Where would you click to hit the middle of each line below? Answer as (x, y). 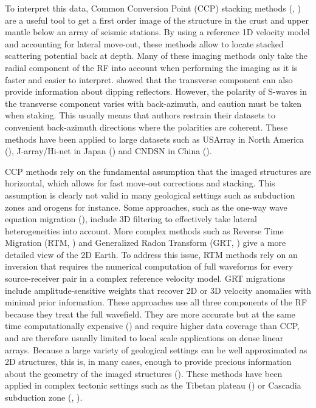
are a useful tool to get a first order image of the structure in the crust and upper (157, 20)
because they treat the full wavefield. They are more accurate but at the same (150, 314)
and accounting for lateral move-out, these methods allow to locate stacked (144, 43)
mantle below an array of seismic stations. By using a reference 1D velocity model (157, 32)
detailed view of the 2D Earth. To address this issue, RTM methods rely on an (151, 254)
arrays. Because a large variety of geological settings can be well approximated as (156, 349)
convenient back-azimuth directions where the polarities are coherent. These (146, 127)
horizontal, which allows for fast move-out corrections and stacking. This (140, 183)
